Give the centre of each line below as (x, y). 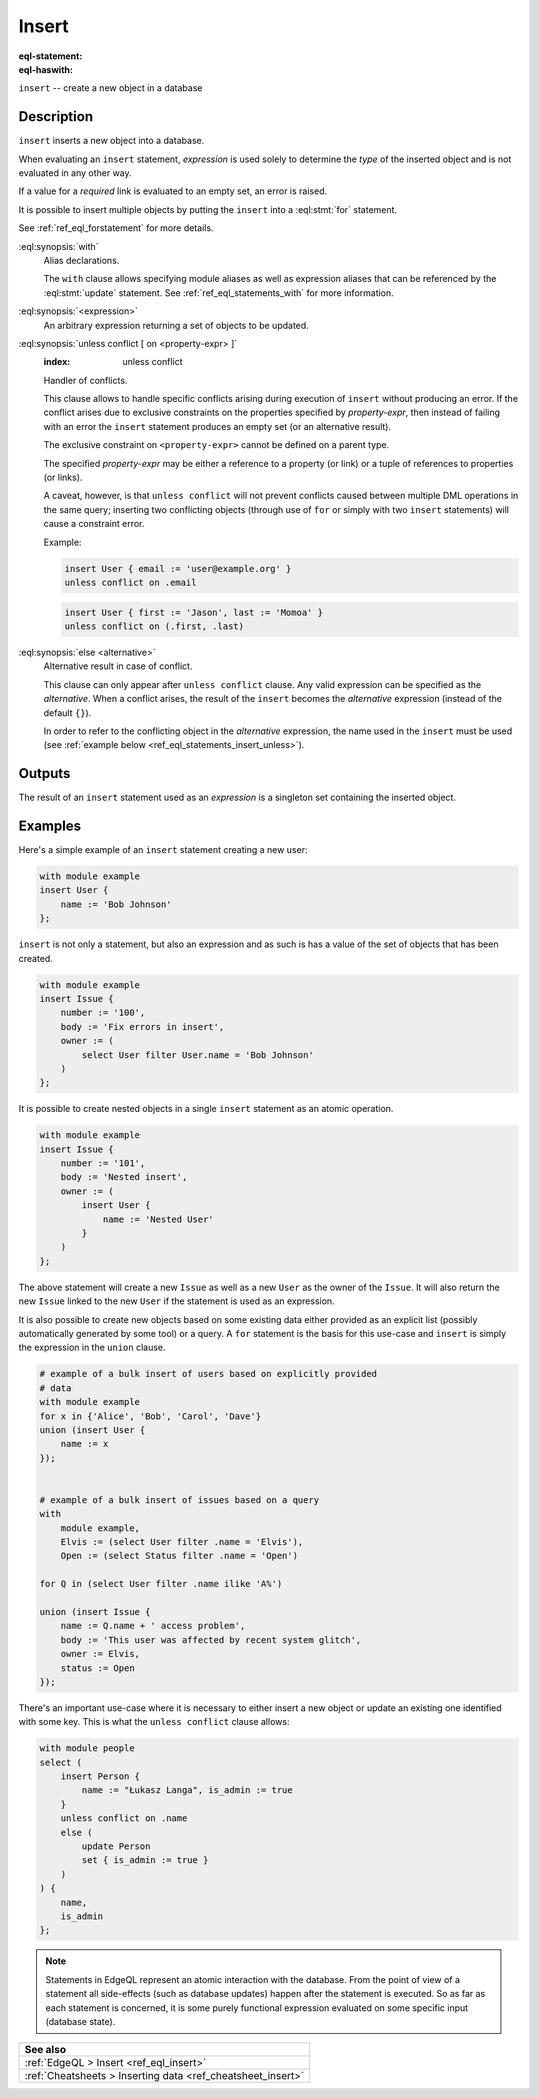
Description (56, 116)
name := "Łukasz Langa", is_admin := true (187, 1790)
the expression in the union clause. (92, 1347)
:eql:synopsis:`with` (58, 246)
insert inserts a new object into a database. (111, 141)
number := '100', (103, 1013)
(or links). (63, 477)
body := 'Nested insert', (124, 1177)
